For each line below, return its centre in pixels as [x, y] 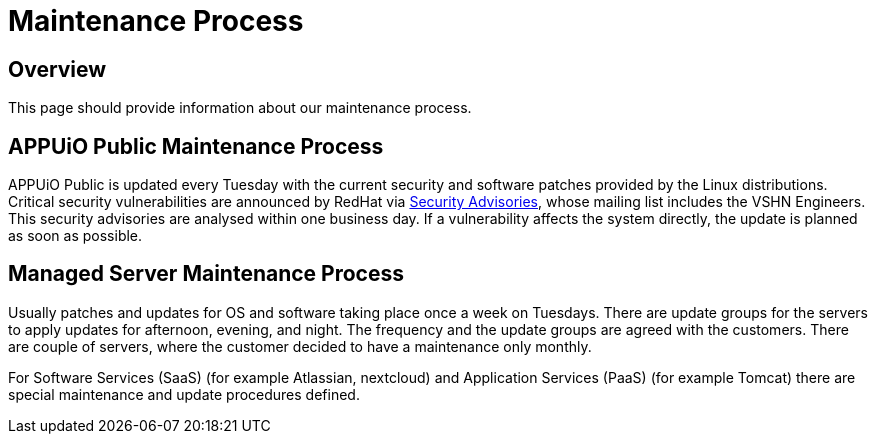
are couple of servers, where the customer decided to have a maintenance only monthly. [300, 346]
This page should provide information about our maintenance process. [240, 108]
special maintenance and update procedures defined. [184, 394]
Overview [57, 69]
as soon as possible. [75, 236]
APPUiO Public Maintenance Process [196, 146]
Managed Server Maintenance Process [206, 274]
